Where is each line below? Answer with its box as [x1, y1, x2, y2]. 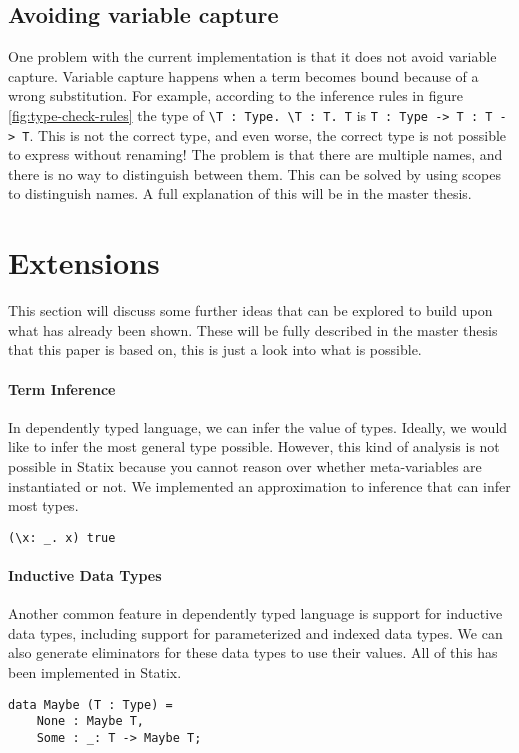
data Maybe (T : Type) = [8, 697, 173, 712]
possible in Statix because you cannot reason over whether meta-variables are [8, 455, 482, 476]
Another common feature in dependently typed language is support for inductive [8, 603, 503, 624]
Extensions [8, 242, 160, 283]
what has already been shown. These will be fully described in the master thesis [8, 319, 498, 340]
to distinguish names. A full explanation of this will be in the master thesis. [8, 183, 472, 204]
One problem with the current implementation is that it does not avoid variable [8, 46, 497, 67]
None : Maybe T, [36, 714, 145, 729]
